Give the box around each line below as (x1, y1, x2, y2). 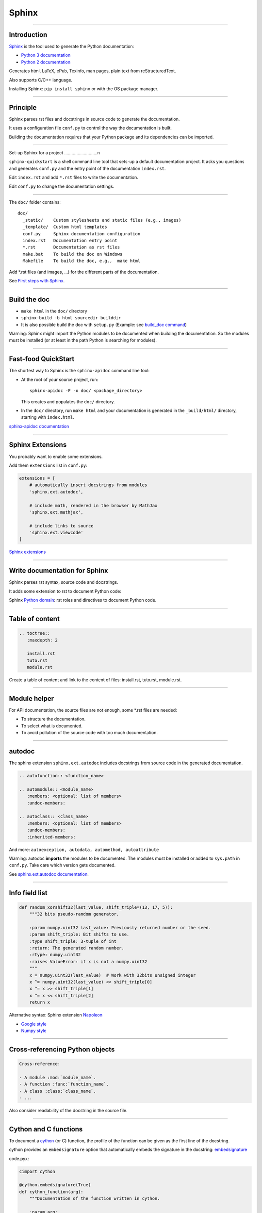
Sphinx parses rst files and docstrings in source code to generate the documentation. (9, 116, 180, 122)
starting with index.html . (21, 414, 75, 420)
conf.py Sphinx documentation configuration (22, 231, 141, 236)
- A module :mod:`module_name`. (19, 1075, 97, 1080)
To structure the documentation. (21, 716, 86, 722)
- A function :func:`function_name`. (19, 1082, 109, 1087)
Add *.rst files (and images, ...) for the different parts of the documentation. (9, 269, 159, 275)
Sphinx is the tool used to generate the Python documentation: (9, 44, 134, 49)
